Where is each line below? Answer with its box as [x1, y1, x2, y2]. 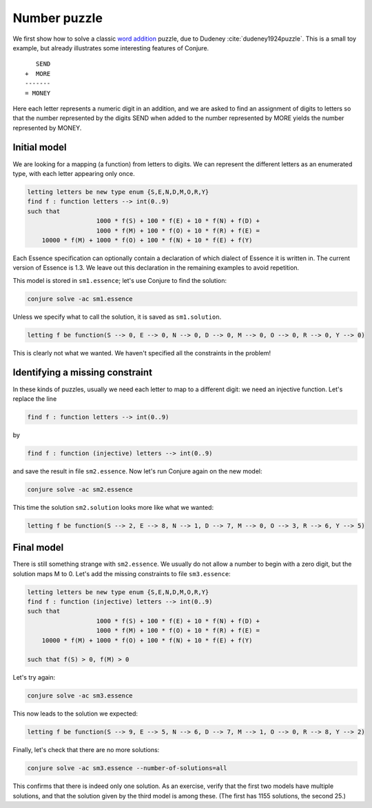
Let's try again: [12, 673, 56, 682]
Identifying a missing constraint [12, 366, 153, 379]
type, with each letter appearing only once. [12, 169, 135, 177]
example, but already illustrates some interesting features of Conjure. [12, 43, 209, 52]
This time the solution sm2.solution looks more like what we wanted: [12, 503, 214, 511]
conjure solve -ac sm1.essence [27, 295, 134, 303]
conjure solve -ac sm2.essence [27, 485, 134, 493]
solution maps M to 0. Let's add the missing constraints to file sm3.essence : [12, 569, 231, 578]
